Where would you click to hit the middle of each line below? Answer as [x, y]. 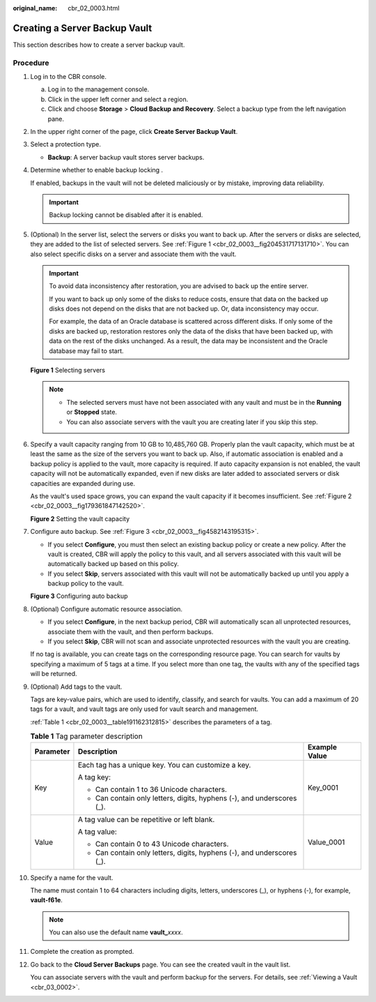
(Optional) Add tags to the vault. [76, 687]
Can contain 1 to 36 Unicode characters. [161, 789]
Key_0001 [323, 787]
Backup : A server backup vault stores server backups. [126, 157]
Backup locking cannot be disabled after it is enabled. [126, 215]
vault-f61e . [46, 900]
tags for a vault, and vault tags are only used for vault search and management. [144, 709]
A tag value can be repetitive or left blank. [146, 819]
